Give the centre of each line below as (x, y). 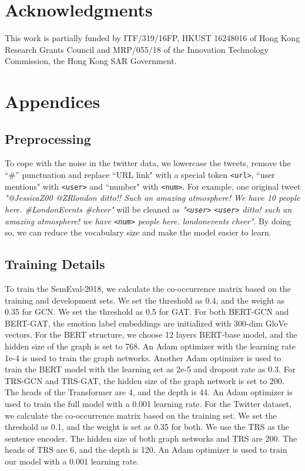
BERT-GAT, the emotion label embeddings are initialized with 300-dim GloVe (146, 323)
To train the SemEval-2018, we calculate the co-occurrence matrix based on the (148, 289)
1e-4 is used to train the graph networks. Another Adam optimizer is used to (143, 357)
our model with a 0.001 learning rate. (72, 461)
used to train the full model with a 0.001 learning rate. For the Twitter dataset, (148, 404)
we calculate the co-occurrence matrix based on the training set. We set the (141, 415)
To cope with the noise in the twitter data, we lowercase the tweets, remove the (148, 163)
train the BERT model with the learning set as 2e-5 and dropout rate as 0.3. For (150, 369)
